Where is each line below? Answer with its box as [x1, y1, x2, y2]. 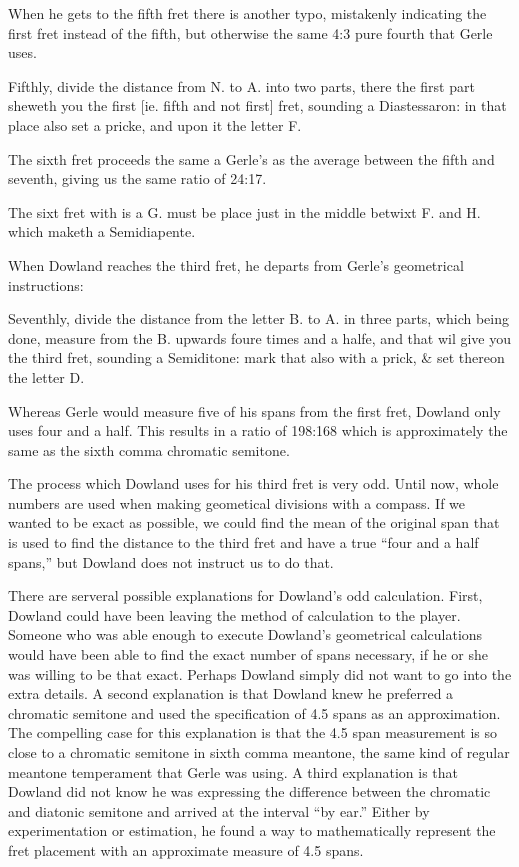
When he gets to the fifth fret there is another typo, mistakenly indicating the [8, 3, 487, 23]
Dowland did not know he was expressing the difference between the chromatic [8, 781, 491, 802]
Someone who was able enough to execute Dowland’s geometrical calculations [8, 624, 483, 645]
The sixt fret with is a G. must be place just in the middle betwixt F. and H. [8, 201, 481, 222]
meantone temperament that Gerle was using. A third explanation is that [8, 761, 459, 782]
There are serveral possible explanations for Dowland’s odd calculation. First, [8, 585, 483, 606]
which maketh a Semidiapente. [8, 221, 196, 242]
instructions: [8, 274, 84, 295]
